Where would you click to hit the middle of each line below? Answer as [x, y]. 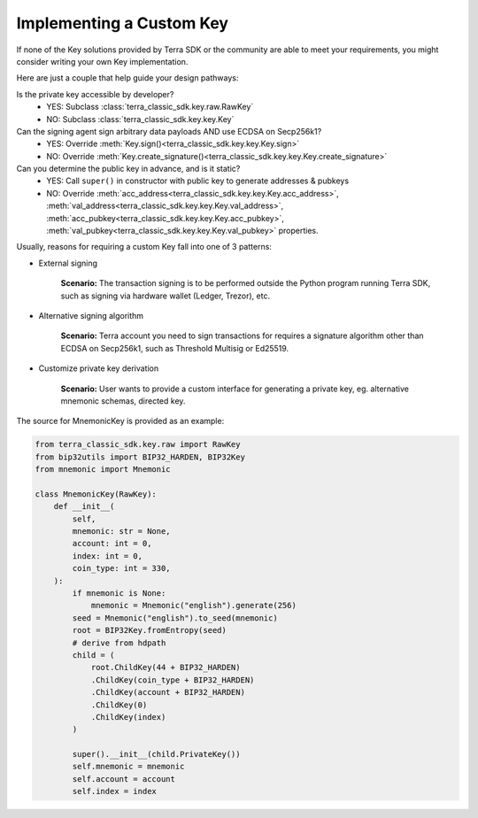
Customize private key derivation [99, 368]
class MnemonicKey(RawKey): [96, 494]
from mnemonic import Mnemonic [103, 470]
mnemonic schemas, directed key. [123, 401]
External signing [68, 263]
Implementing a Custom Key [123, 23]
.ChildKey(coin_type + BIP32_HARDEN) [173, 680]
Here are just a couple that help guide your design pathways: [127, 78]
